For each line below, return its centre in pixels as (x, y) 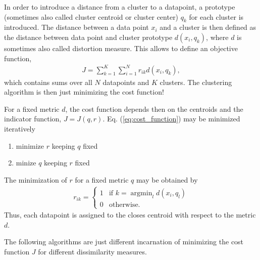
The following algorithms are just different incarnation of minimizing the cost (124, 242)
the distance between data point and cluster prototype (88, 37)
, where (217, 37)
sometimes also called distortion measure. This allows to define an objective (121, 48)
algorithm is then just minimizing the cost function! (84, 92)
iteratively (20, 129)
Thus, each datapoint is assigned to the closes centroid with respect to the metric (130, 215)
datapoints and (126, 82)
